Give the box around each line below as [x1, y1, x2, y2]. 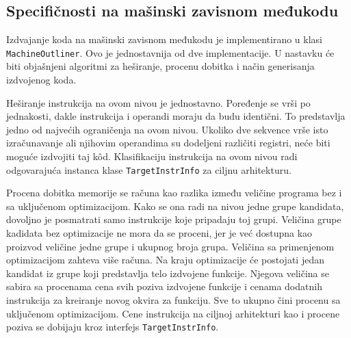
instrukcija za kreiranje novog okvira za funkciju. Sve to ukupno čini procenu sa [6, 293, 341, 307]
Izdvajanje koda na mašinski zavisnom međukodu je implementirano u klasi [6, 32, 322, 47]
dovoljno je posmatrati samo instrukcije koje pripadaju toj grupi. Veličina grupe [6, 212, 341, 226]
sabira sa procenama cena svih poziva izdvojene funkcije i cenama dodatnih [6, 279, 322, 294]
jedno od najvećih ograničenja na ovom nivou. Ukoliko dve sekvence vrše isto [6, 122, 328, 136]
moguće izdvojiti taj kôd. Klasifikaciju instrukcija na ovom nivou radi [6, 149, 298, 164]
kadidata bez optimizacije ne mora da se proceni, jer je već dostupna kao [6, 226, 313, 240]
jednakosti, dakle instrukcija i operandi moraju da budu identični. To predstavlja [6, 109, 346, 123]
